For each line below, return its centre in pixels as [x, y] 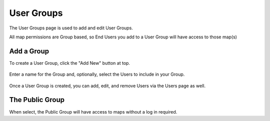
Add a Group [29, 51]
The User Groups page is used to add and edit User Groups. [71, 28]
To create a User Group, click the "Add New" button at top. [69, 63]
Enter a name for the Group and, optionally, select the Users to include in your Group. [97, 74]
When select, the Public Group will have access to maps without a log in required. [93, 112]
